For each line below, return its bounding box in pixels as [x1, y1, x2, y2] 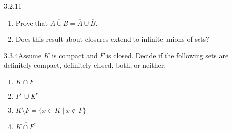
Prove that [15, 17, 48, 27]
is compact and [52, 50, 98, 60]
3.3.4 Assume [4, 50, 41, 60]
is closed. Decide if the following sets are [106, 50, 229, 60]
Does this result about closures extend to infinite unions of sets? [15, 34, 209, 44]
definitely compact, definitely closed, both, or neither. [4, 60, 166, 70]
